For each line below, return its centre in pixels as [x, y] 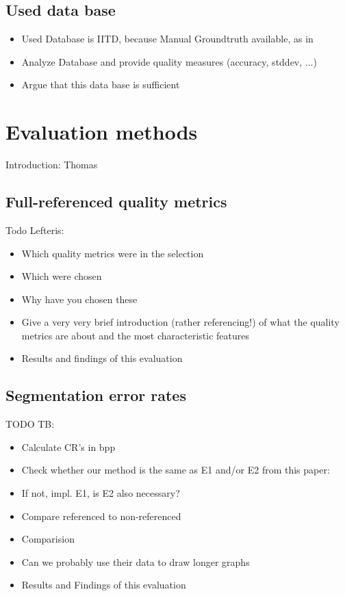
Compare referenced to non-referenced [101, 516]
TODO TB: [30, 424]
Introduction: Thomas [52, 165]
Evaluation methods [102, 132]
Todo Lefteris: [35, 230]
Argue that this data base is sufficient [101, 85]
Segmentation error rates [96, 395]
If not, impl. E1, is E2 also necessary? [101, 493]
